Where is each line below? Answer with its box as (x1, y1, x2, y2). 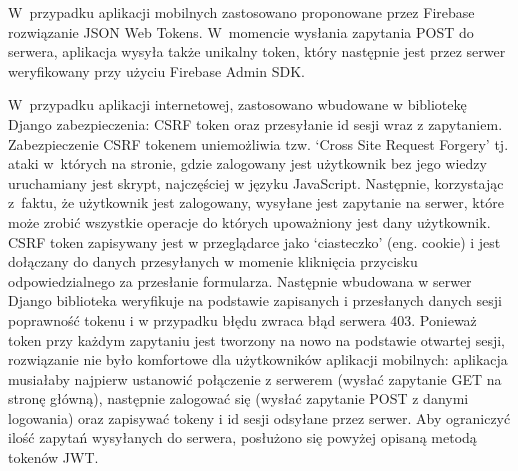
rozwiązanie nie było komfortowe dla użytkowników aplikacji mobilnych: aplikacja (8, 349, 508, 370)
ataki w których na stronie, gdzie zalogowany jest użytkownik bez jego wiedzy (8, 153, 487, 174)
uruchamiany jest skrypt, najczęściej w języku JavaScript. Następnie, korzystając (8, 172, 504, 193)
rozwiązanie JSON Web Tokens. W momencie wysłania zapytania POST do (8, 21, 474, 42)
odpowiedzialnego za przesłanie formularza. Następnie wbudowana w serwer (8, 270, 472, 291)
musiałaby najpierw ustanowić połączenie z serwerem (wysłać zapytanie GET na (8, 368, 502, 389)
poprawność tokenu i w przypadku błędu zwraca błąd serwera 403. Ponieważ (8, 309, 477, 330)
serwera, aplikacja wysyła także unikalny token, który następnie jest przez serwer (8, 41, 506, 62)
